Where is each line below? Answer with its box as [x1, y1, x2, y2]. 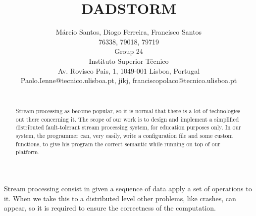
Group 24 [114, 46, 143, 56]
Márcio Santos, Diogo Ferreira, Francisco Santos [55, 27, 202, 37]
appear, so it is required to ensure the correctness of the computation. [4, 203, 216, 213]
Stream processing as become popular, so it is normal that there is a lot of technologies [15, 107, 241, 115]
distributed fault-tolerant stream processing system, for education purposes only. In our [15, 123, 241, 131]
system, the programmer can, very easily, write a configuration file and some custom [15, 131, 233, 140]
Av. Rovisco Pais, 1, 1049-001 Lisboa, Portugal [57, 65, 200, 76]
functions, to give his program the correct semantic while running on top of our [15, 139, 220, 148]
